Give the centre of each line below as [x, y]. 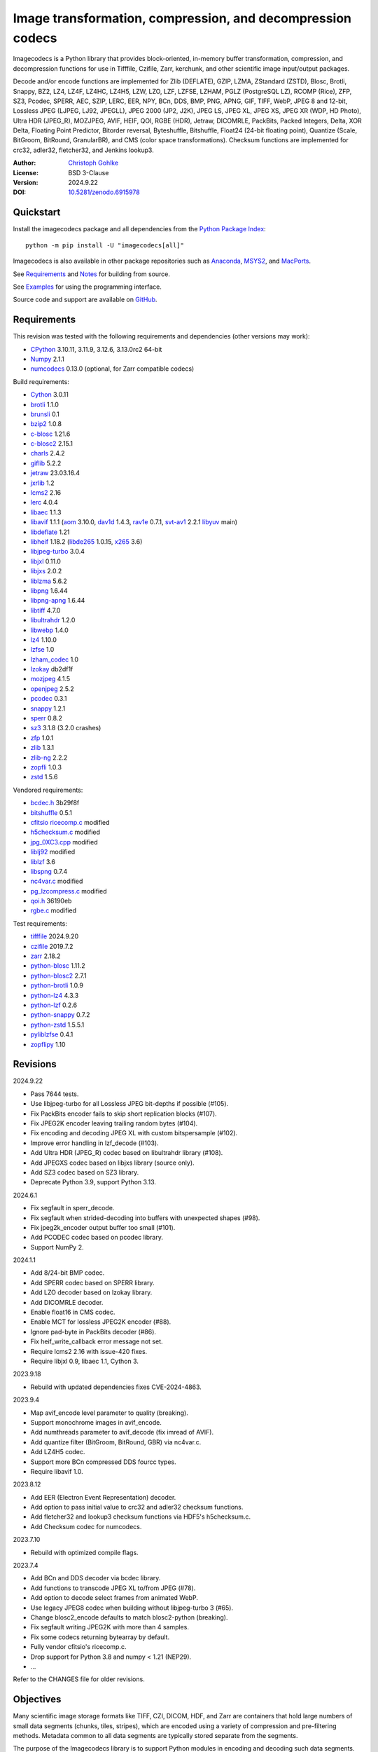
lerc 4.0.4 [44, 502]
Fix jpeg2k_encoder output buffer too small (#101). [103, 1227]
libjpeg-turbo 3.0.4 [58, 552]
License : [26, 172]
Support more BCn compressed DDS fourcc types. [103, 1462]
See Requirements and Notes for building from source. [92, 274]
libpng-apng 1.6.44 [58, 601]
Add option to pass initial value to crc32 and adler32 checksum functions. [137, 1507]
